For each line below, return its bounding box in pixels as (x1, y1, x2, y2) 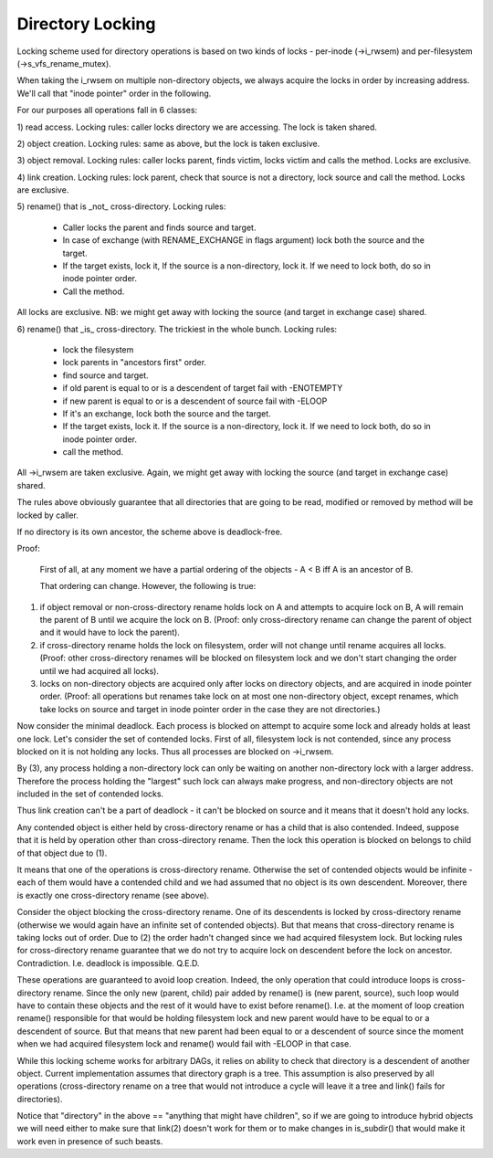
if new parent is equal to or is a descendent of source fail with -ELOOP (62, 395, 328, 406)
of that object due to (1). (16, 847, 108, 858)
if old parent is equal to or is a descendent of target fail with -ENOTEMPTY (62, 383, 343, 394)
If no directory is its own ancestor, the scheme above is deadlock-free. (16, 526, 283, 538)
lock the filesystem (62, 343, 134, 355)
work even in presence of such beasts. (16, 1135, 163, 1146)
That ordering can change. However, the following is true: (39, 581, 257, 592)
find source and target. (62, 370, 150, 381)
